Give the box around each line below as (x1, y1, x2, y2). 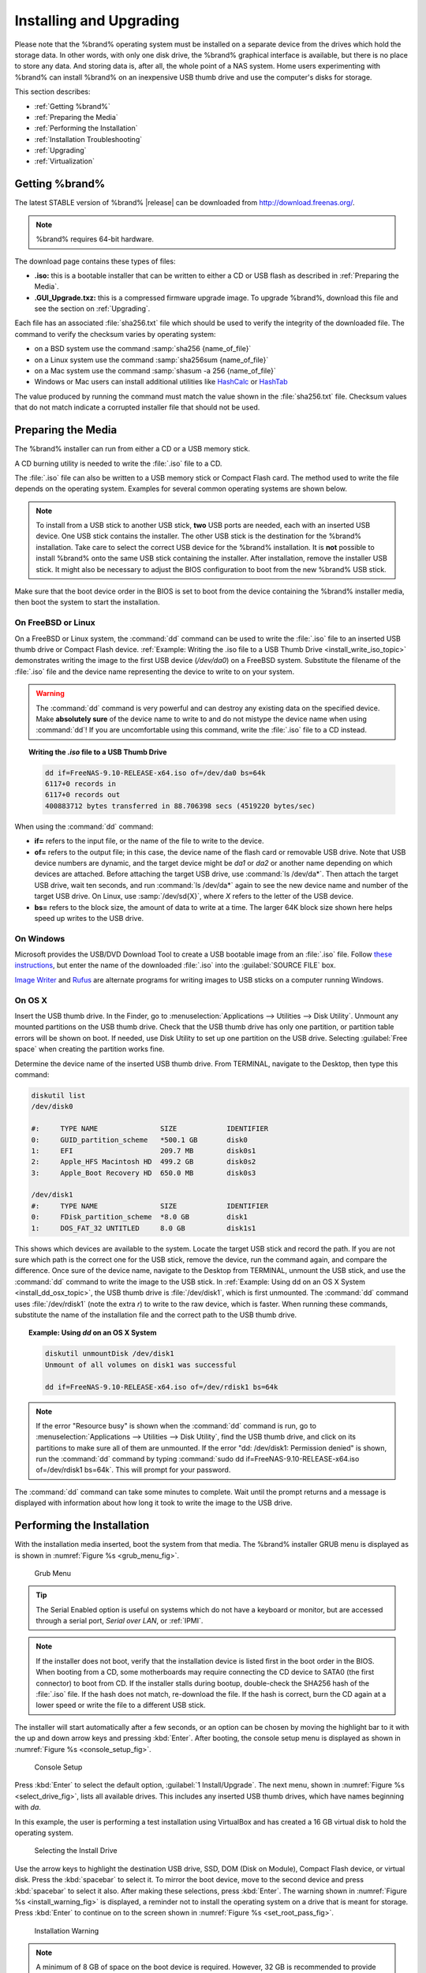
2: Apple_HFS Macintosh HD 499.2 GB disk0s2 (31, 1157, 256, 1166)
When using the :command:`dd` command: (14, 822, 154, 831)
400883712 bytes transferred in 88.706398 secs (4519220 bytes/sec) (44, 801, 316, 811)
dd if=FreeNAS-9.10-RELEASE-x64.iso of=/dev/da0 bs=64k (44, 768, 266, 777)
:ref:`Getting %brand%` (34, 101, 110, 110)
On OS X (14, 994, 47, 1005)
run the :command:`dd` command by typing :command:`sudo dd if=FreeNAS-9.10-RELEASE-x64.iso (35, 1454, 360, 1464)
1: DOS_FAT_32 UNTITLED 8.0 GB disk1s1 (31, 1223, 256, 1233)
